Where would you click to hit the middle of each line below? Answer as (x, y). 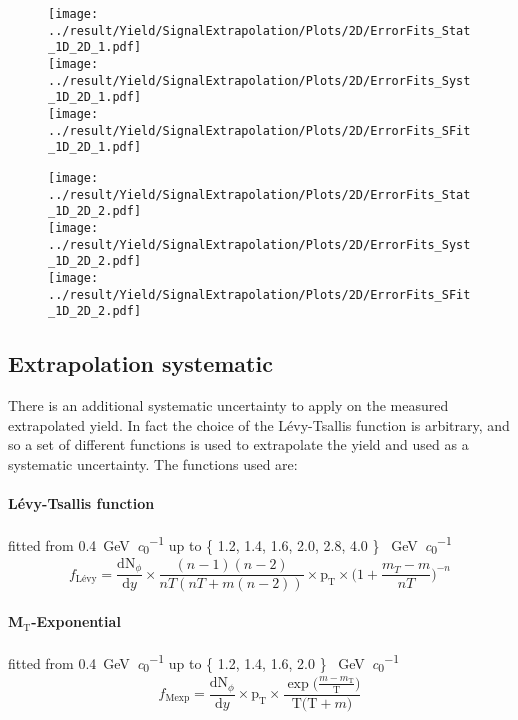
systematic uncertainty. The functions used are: (153, 463)
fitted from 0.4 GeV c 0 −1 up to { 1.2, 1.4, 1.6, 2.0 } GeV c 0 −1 (204, 663)
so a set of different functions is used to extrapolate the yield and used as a (238, 444)
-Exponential (76, 621)
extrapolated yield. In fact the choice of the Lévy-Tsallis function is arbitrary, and (259, 424)
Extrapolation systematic (140, 363)
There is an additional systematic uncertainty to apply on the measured (228, 405)
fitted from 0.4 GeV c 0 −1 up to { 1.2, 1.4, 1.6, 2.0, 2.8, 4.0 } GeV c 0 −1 (230, 545)
